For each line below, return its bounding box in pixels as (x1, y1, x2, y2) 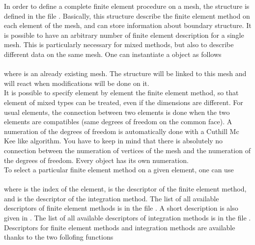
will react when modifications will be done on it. (4, 78, 149, 88)
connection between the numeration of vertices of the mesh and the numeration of (4, 145, 251, 155)
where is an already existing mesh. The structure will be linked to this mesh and (4, 68, 247, 79)
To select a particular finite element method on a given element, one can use (4, 164, 234, 175)
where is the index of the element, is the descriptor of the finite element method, (4, 184, 247, 194)
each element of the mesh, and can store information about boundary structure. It (4, 20, 252, 30)
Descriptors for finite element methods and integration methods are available (4, 222, 235, 232)
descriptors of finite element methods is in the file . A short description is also (4, 203, 238, 213)
